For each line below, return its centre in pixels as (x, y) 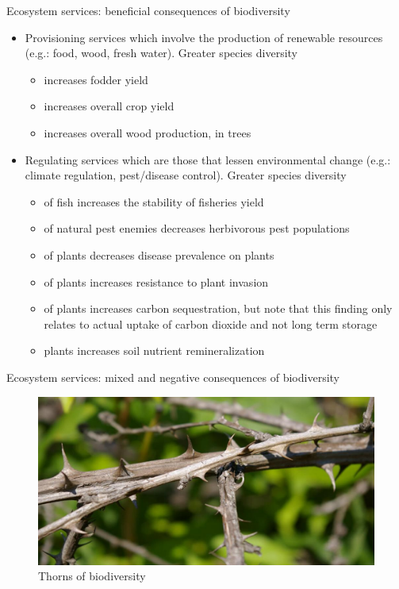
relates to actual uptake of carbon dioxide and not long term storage (211, 323)
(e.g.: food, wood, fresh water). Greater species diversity (161, 53)
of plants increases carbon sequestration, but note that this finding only (218, 308)
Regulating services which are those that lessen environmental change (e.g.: (208, 159)
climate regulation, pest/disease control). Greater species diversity (186, 175)
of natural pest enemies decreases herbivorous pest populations (197, 228)
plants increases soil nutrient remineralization (154, 350)
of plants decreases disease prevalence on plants (159, 254)
